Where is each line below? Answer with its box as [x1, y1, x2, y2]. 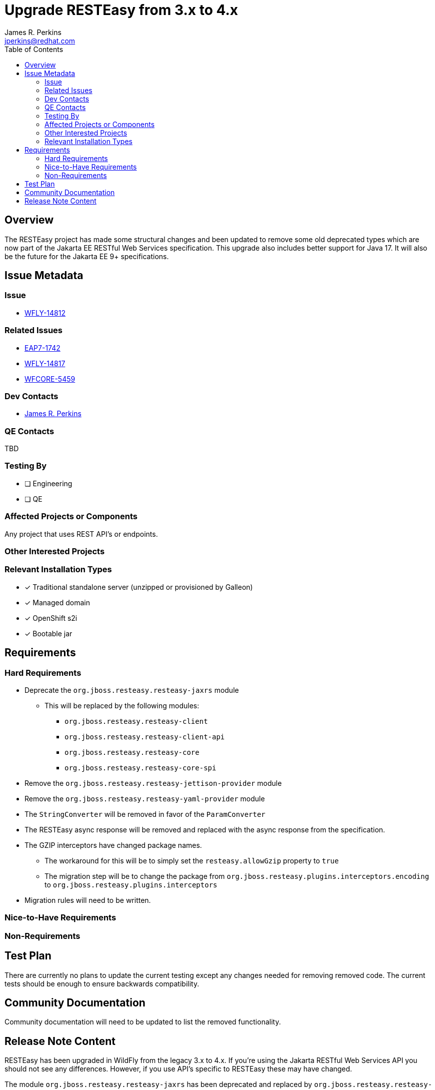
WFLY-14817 [24, 359, 65, 368]
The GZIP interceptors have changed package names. [24, 840, 202, 849]
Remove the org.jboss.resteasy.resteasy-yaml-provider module [24, 794, 265, 803]
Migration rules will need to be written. [24, 895, 151, 904]
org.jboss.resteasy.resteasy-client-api [64, 732, 225, 741]
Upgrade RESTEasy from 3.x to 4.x [4, 2, 238, 19]
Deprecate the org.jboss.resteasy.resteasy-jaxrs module [24, 685, 239, 694]
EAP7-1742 [24, 343, 60, 352]
